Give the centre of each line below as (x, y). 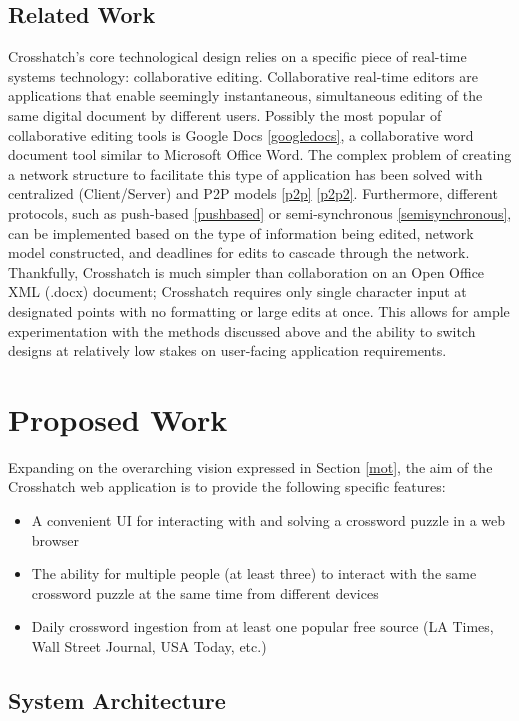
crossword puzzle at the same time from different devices (205, 592)
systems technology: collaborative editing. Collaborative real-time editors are (243, 75)
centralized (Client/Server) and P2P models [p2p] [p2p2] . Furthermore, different (253, 193)
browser (55, 539)
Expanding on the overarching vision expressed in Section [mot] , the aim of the (250, 466)
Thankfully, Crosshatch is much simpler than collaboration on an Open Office (246, 271)
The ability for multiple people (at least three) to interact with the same (254, 573)
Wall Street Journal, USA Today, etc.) (149, 645)
